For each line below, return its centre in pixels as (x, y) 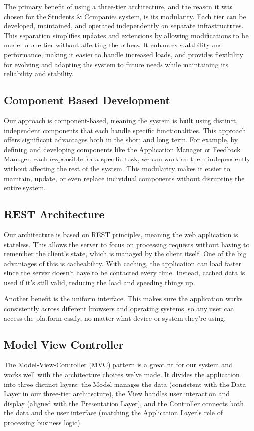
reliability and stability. (39, 74)
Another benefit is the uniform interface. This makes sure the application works (123, 299)
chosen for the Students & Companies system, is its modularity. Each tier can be (125, 16)
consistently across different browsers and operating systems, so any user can (119, 308)
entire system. (25, 188)
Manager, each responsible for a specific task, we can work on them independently (127, 159)
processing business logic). (43, 422)
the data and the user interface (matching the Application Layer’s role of (113, 413)
